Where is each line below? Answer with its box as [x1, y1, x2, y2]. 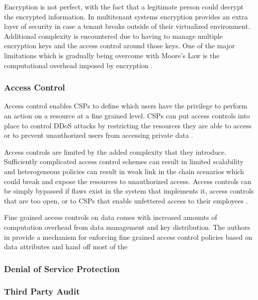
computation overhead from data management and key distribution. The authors [4, 221, 251, 232]
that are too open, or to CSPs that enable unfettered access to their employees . [4, 195, 248, 205]
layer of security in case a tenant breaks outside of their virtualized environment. [4, 21, 250, 31]
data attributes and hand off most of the [4, 241, 128, 252]
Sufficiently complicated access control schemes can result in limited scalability [4, 156, 244, 167]
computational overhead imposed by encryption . [4, 60, 153, 70]
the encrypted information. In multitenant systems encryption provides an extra [4, 11, 248, 21]
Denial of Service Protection [4, 262, 120, 275]
